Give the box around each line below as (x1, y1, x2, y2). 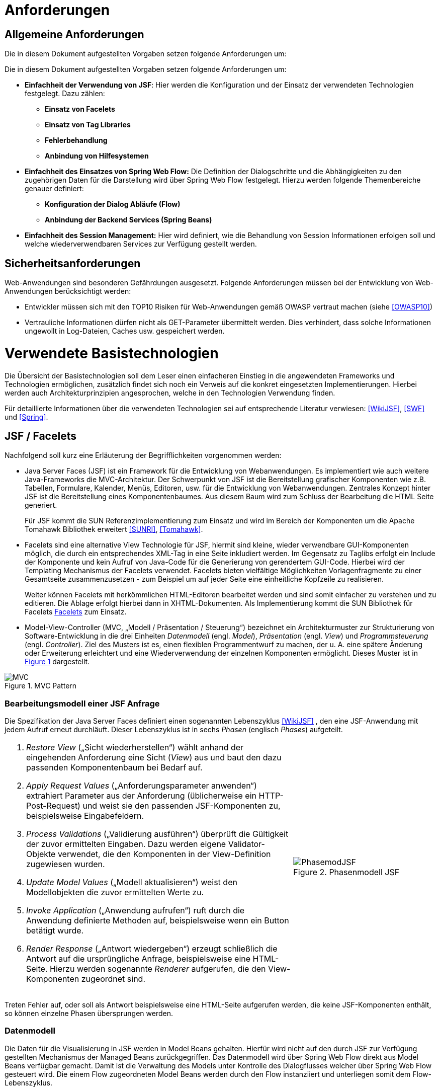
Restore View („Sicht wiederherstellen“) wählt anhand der (26, 742, 244, 753)
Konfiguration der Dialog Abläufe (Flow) (45, 200, 181, 209)
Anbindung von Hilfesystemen (45, 151, 149, 161)
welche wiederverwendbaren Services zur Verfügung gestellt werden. (25, 240, 257, 249)
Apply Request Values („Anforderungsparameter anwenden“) (26, 781, 257, 791)
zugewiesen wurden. (26, 859, 105, 870)
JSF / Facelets (5, 429, 76, 442)
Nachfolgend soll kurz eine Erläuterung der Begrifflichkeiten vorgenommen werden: (5, 451, 282, 460)
